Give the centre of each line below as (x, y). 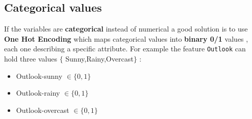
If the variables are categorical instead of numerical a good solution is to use (126, 29)
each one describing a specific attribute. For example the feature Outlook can (125, 49)
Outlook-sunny (39, 76)
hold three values (31, 59)
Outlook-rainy (38, 93)
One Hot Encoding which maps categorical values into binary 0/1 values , (126, 38)
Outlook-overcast (43, 110)
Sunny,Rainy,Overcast (99, 59)
